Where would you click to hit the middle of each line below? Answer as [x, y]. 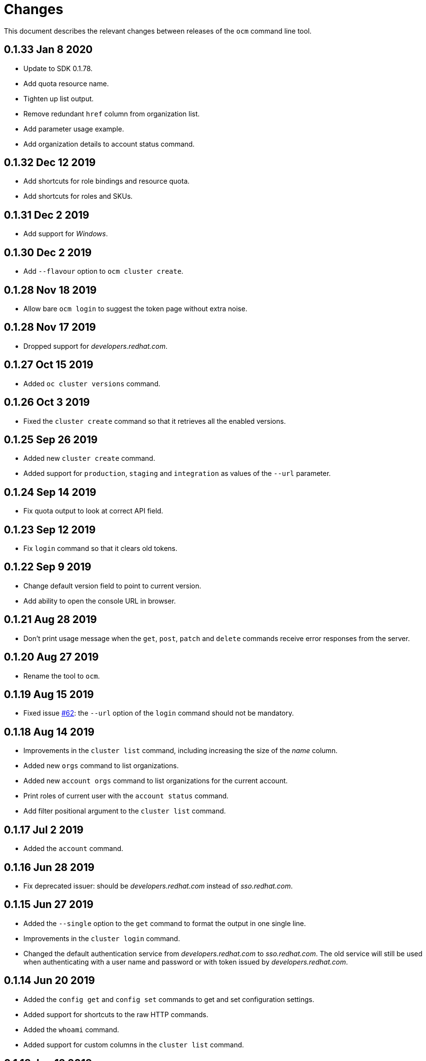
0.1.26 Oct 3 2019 [47, 402]
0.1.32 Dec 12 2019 [50, 163]
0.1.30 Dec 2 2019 [48, 252]
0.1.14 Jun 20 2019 [49, 981]
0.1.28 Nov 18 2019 [50, 290]
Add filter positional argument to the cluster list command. [125, 811]
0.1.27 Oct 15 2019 [49, 365]
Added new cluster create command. [89, 458]
